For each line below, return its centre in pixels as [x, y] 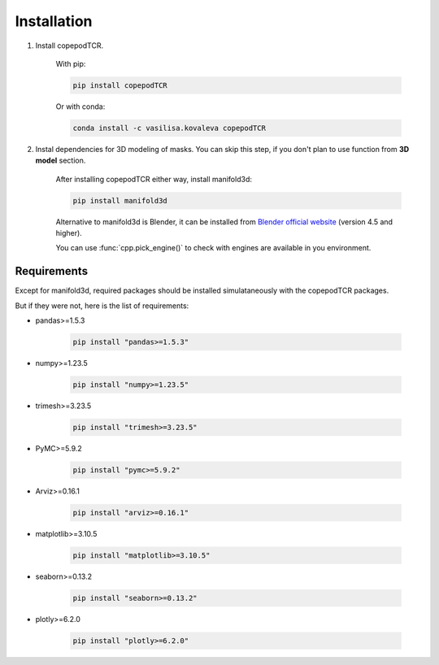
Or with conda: [80, 106]
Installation [54, 21]
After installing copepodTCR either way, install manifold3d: [154, 179]
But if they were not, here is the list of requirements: [102, 306]
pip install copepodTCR [120, 85]
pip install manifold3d [120, 200]
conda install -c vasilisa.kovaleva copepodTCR [169, 128]
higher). [69, 233]
